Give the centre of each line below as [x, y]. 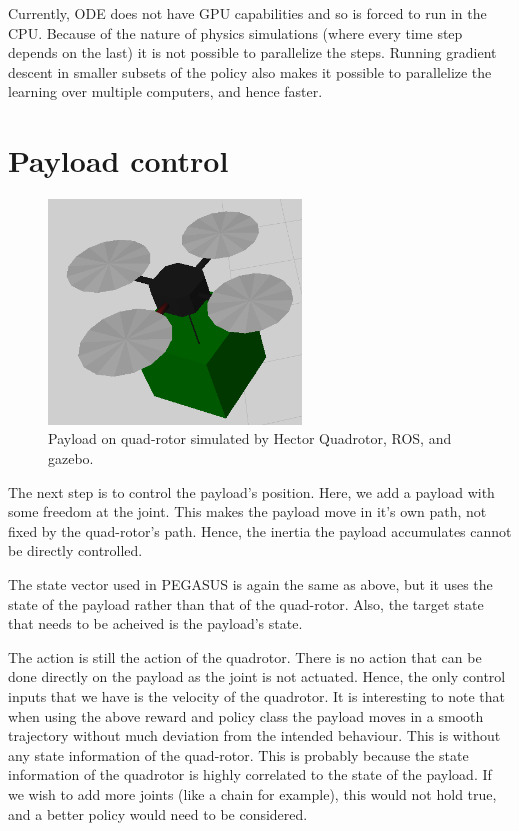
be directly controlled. [75, 550]
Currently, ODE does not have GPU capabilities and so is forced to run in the [247, 13]
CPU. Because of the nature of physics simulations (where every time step [235, 32]
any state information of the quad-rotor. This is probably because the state [238, 754]
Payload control [118, 160]
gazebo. [71, 458]
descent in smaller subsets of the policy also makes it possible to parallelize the [250, 71]
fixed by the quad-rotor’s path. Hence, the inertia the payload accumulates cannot [260, 530]
